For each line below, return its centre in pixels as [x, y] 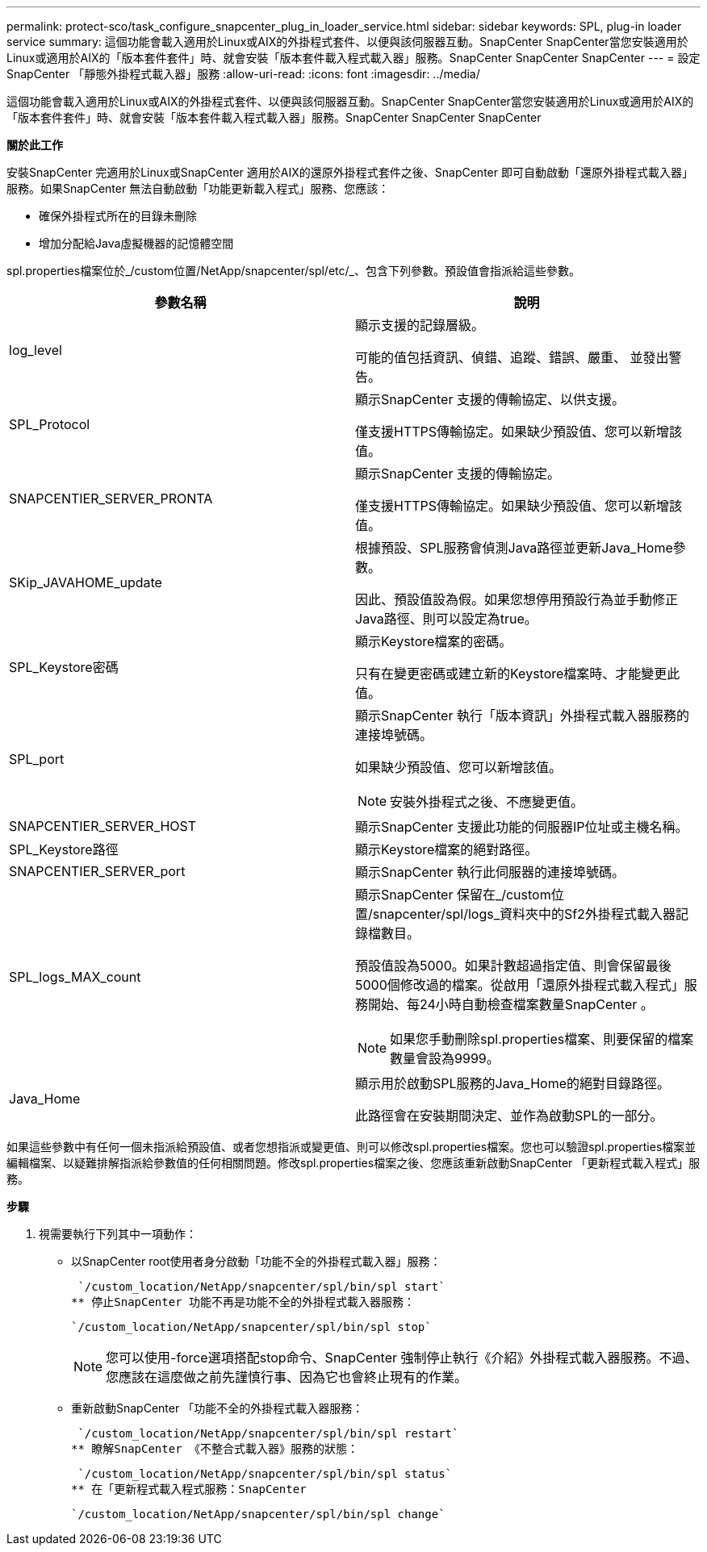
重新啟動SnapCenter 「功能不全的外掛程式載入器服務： [218, 1408]
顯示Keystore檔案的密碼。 [434, 641]
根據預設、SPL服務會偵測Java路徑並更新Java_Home [514, 548]
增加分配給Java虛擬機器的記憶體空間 [136, 243]
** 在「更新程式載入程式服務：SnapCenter [189, 1489]
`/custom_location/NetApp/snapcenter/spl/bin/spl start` [261, 1287]
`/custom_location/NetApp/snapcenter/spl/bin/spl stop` [251, 1327]
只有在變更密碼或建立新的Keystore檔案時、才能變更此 [518, 674]
